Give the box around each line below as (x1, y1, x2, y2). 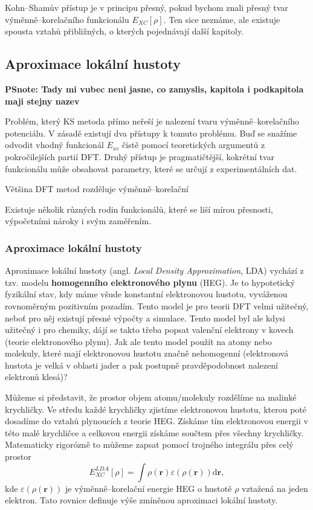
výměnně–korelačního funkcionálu (5, 13, 129, 25)
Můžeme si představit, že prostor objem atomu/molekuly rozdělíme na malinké (5, 391, 297, 404)
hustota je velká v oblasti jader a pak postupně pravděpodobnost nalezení (5, 358, 278, 371)
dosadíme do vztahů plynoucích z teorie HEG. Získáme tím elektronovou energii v (5, 415, 308, 427)
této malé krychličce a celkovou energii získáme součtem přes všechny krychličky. (5, 426, 304, 439)
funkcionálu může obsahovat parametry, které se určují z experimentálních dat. (5, 162, 297, 175)
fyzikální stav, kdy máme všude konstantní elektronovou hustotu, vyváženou (5, 288, 288, 300)
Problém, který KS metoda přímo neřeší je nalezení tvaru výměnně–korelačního (5, 115, 300, 127)
